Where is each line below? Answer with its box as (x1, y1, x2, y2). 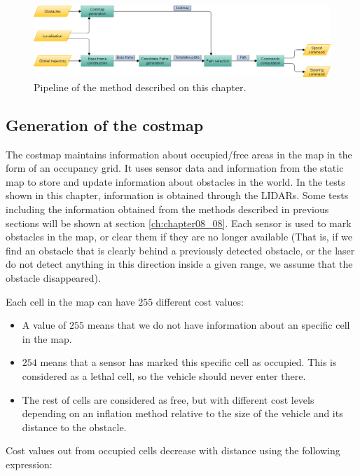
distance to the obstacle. (22, 419, 127, 434)
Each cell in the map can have (6, 294, 135, 308)
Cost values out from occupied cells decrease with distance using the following (6, 443, 340, 458)
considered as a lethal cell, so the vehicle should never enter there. (22, 368, 306, 383)
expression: (6, 456, 53, 471)
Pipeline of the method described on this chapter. (34, 79, 247, 94)
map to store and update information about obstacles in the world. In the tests (6, 174, 345, 189)
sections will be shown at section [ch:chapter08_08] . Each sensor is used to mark (6, 215, 352, 230)
